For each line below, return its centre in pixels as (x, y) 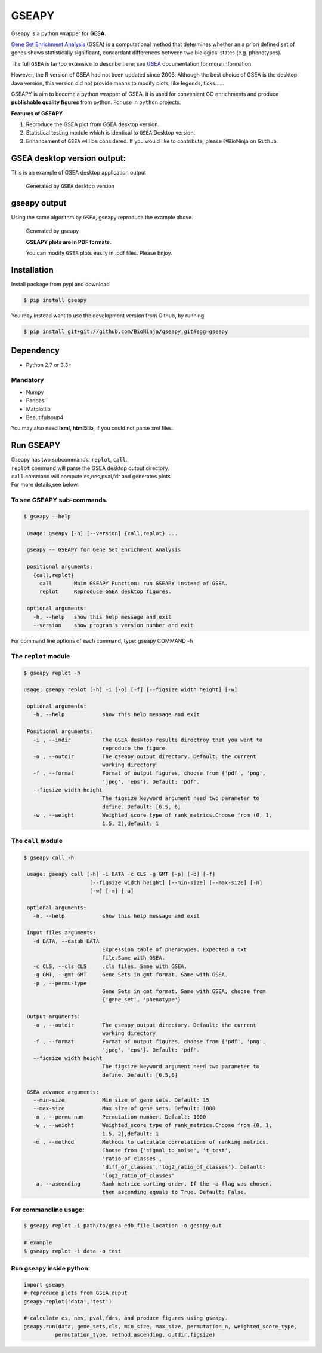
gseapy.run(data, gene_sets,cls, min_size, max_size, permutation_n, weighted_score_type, (160, 1326)
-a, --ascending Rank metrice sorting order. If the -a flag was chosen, (153, 1184)
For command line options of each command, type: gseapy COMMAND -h (102, 640)
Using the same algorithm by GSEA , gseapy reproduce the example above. (102, 218)
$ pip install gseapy (55, 300)
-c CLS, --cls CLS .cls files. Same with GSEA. (110, 966)
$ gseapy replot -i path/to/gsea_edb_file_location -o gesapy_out (123, 1226)
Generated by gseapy (52, 231)
